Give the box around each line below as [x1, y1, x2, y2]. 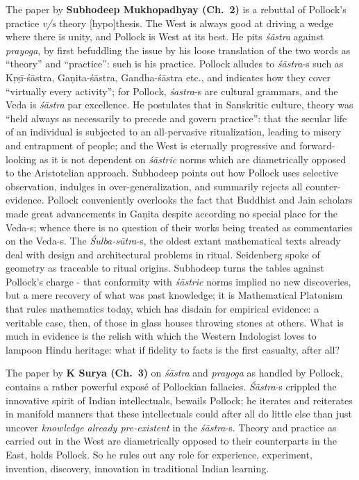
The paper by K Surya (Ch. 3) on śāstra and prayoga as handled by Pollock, [6, 365, 343, 380]
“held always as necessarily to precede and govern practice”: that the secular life [6, 110, 347, 125]
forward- [299, 138, 335, 152]
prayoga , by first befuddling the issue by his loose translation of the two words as [6, 42, 351, 57]
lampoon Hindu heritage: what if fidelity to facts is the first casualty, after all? [6, 342, 340, 356]
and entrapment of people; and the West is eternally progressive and [6, 138, 297, 152]
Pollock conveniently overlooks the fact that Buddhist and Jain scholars [47, 192, 353, 207]
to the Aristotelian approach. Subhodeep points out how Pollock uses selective [6, 165, 338, 180]
